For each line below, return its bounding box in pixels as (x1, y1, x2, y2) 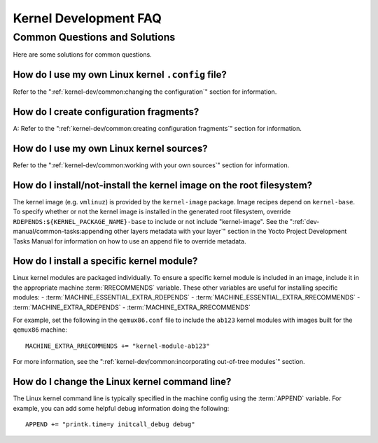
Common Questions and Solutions (13, 31, 176, 43)
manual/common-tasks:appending (13, 227, 113, 236)
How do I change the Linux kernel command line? (13, 376, 232, 388)
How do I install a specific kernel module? (13, 255, 198, 267)
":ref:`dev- (289, 217, 320, 225)
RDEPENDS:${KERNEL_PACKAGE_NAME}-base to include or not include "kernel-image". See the (13, 217, 288, 225)
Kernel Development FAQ (13, 10, 162, 26)
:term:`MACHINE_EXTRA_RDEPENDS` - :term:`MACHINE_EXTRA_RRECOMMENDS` (13, 303, 251, 311)
